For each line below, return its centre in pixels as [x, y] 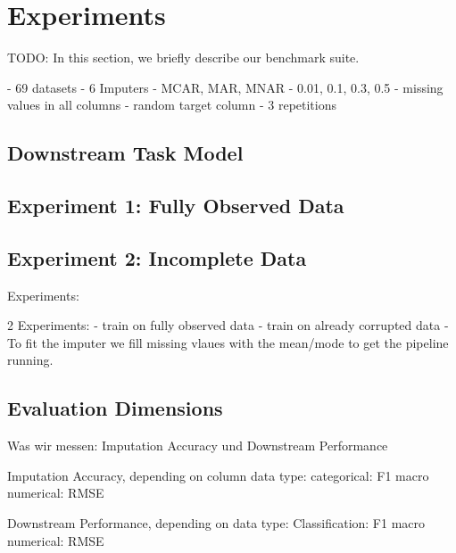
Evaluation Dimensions [115, 408]
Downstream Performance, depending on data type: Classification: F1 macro [216, 523]
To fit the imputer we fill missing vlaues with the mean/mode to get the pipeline [228, 342]
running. [30, 360]
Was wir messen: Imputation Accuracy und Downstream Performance [198, 446]
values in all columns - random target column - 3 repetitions [172, 105]
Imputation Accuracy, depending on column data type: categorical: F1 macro [218, 475]
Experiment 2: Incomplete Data [157, 257]
